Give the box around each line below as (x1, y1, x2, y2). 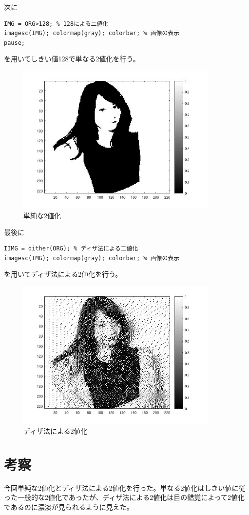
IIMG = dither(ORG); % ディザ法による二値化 (4, 245, 138, 252)
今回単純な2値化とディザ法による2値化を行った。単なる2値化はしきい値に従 (4, 482, 246, 493)
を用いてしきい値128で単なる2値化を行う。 (4, 54, 140, 64)
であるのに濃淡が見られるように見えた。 (4, 501, 134, 512)
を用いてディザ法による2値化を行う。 (4, 269, 122, 279)
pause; (4, 39, 25, 46)
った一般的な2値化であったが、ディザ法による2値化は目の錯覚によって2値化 (4, 492, 245, 502)
